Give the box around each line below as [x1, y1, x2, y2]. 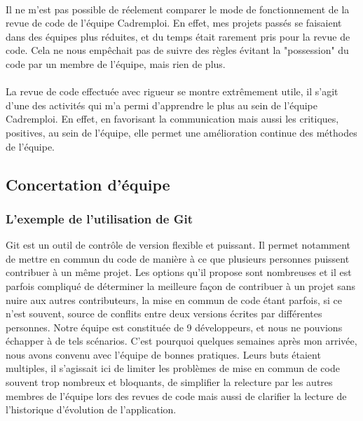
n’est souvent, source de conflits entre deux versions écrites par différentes [6, 306, 322, 321]
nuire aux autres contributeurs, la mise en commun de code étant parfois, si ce [6, 292, 343, 307]
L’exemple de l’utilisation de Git [6, 209, 193, 227]
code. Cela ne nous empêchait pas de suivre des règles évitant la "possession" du [6, 43, 349, 57]
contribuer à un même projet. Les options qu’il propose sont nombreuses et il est [6, 265, 352, 279]
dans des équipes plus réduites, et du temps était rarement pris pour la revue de [6, 29, 350, 43]
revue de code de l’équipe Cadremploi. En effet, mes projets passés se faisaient [6, 15, 342, 30]
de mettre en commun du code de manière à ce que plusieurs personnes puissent [6, 251, 350, 265]
